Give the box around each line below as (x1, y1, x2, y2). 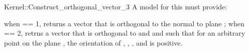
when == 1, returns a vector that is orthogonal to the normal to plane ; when (4, 18, 244, 28)
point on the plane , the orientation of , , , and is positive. (4, 37, 183, 48)
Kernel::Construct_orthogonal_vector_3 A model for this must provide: (4, 1, 227, 11)
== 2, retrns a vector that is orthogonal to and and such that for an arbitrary (4, 28, 245, 38)
